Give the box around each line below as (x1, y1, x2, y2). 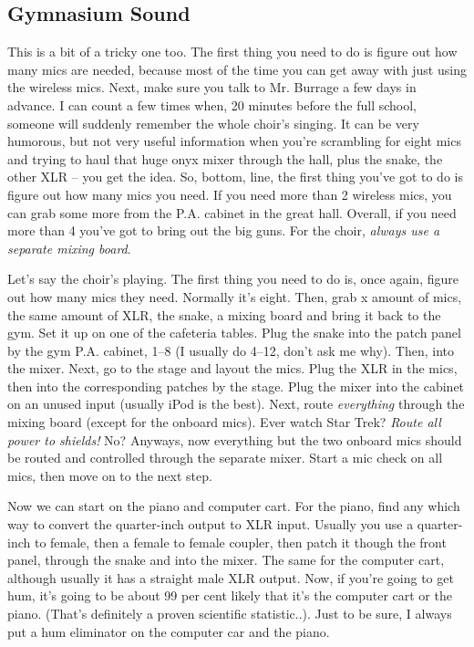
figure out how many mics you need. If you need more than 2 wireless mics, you (7, 184, 452, 203)
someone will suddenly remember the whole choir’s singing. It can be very (7, 113, 419, 132)
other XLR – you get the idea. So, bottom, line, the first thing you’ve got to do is (7, 167, 463, 186)
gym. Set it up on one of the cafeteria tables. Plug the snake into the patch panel (7, 323, 461, 342)
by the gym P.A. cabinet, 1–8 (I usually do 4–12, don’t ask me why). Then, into (7, 340, 454, 360)
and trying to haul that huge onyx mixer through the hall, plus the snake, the (7, 149, 443, 168)
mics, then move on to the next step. (7, 465, 212, 485)
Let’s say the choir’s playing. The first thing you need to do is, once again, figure (7, 269, 459, 288)
